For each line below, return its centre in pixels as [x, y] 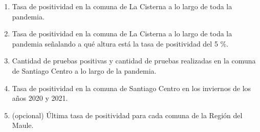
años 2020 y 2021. [40, 98]
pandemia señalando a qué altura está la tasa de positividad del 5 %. [120, 43]
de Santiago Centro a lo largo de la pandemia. [84, 70]
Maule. [23, 125]
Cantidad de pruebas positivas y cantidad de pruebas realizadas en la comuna [134, 61]
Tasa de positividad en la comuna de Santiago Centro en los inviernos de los [132, 88]
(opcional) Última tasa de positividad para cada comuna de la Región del [127, 115]
